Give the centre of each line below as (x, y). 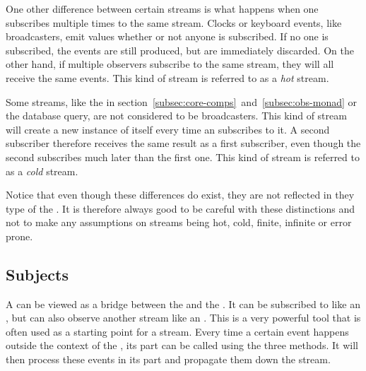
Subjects (37, 274)
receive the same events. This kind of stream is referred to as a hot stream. (167, 77)
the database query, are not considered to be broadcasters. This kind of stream (176, 116)
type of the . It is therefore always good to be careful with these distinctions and (180, 208)
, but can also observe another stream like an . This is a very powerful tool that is (183, 318)
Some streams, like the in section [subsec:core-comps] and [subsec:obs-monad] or (182, 101)
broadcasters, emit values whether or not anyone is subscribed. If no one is (167, 36)
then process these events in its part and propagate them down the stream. (168, 359)
